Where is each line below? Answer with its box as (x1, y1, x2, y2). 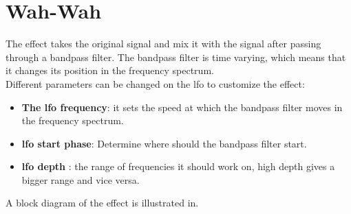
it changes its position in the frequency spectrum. (6, 63, 214, 78)
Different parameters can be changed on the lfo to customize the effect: (6, 76, 305, 91)
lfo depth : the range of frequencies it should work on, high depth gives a (21, 159, 335, 174)
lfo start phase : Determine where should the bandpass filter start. (21, 136, 307, 150)
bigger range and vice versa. (21, 172, 140, 187)
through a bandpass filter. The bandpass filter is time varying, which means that (6, 49, 346, 64)
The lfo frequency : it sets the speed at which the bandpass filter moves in (21, 99, 343, 114)
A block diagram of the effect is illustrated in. (6, 195, 199, 210)
